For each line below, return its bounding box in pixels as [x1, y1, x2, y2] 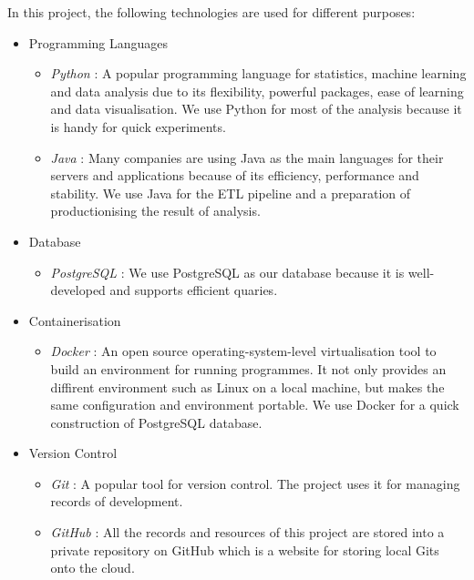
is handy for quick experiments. [50, 117, 226, 136]
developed [50, 280, 106, 300]
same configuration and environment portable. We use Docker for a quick [50, 395, 459, 414]
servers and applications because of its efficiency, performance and [50, 166, 419, 185]
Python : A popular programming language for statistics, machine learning [50, 64, 467, 83]
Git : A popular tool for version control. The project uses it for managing [50, 473, 460, 493]
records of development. [50, 492, 183, 511]
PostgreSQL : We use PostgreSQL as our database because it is [50, 262, 405, 281]
